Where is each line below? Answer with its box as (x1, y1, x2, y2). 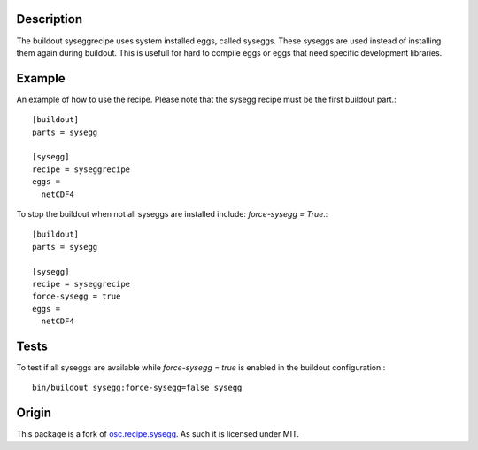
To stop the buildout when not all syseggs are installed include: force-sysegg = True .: (16, 208, 328, 219)
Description (16, 12, 83, 27)
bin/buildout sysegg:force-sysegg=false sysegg (32, 383, 243, 393)
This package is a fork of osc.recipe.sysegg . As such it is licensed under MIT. (16, 429, 300, 439)
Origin (16, 406, 52, 421)
